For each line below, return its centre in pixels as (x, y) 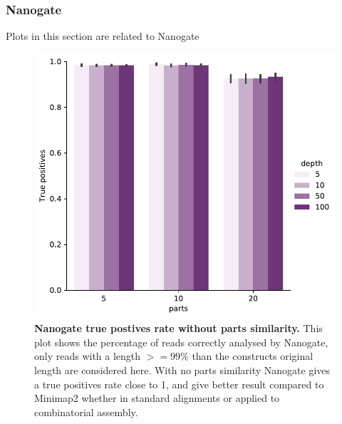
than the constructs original (253, 356)
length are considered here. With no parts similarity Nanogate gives (182, 370)
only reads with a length (88, 356)
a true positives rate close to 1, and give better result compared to (179, 384)
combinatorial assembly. (86, 412)
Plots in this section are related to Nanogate (103, 36)
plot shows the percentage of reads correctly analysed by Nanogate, (181, 342)
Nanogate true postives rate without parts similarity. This (178, 328)
